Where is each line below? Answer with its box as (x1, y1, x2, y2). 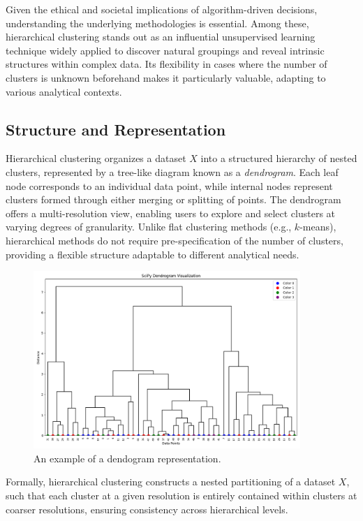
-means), (299, 219, 336, 234)
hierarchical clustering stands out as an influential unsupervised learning (6, 29, 316, 44)
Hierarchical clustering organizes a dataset (6, 151, 186, 166)
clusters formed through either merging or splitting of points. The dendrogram (6, 192, 341, 207)
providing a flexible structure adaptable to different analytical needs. (6, 247, 299, 261)
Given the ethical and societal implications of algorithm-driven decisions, (6, 2, 318, 16)
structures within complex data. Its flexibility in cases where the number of (6, 57, 327, 71)
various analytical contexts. (6, 84, 122, 98)
